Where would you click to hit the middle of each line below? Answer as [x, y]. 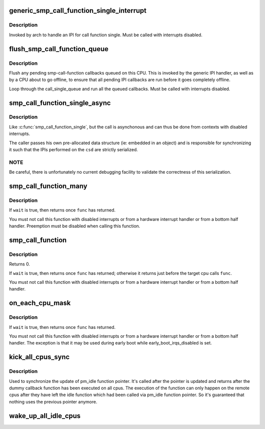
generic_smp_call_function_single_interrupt [78, 11]
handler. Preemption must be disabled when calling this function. [75, 226]
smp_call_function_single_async [60, 103]
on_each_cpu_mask [40, 303]
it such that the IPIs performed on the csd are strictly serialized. [74, 150]
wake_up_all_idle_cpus [45, 416]
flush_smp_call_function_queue [59, 49]
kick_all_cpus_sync [39, 357]
